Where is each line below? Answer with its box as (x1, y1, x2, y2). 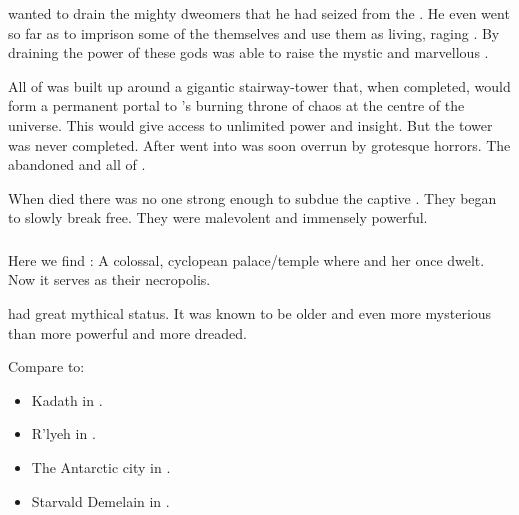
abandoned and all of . (8, 154, 146, 175)
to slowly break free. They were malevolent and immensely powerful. (8, 207, 428, 228)
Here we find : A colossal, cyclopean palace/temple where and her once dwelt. (8, 249, 485, 270)
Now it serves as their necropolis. (8, 269, 211, 290)
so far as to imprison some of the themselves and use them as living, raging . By (8, 22, 500, 43)
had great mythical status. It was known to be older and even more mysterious (8, 303, 492, 324)
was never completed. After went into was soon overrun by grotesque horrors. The (8, 134, 511, 155)
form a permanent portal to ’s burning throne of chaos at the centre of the (8, 95, 465, 116)
